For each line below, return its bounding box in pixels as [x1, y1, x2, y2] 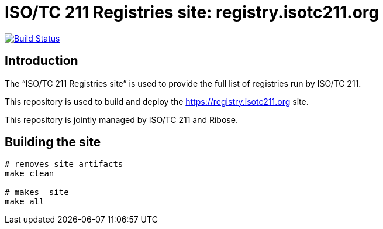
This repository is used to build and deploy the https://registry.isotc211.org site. [5, 96, 309, 107]
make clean [5, 169, 54, 179]
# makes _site [5, 187, 69, 197]
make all [5, 197, 44, 207]
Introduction [5, 53, 78, 69]
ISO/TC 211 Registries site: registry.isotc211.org [5, 2, 379, 22]
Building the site [5, 135, 101, 150]
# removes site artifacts [5, 159, 123, 169]
